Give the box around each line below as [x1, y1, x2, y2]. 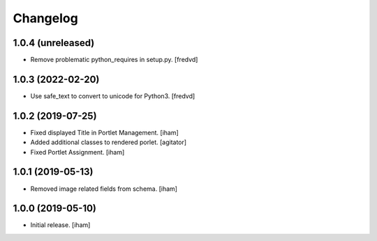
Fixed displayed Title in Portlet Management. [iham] [30, 128, 179, 137]
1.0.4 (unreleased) [13, 37, 95, 49]
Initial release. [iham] [30, 221, 91, 229]
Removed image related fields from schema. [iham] [30, 185, 178, 193]
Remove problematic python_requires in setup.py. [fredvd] [30, 56, 198, 64]
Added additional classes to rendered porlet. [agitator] [30, 138, 187, 146]
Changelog [13, 10, 78, 26]
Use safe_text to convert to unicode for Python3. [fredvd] [30, 91, 195, 100]
